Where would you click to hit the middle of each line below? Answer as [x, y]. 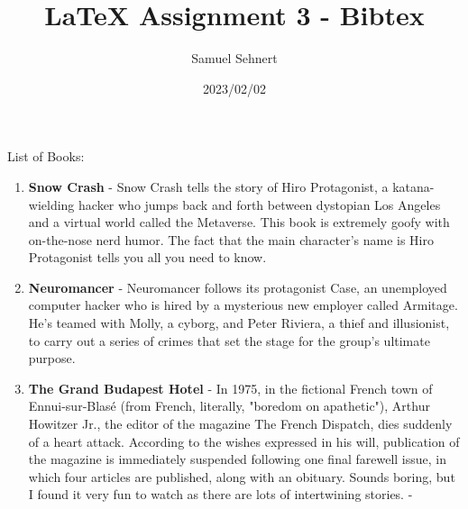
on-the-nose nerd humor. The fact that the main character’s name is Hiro [231, 239]
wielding [51, 204]
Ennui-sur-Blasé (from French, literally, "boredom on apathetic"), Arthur [229, 406]
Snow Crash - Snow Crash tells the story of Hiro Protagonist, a [208, 186]
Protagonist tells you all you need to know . [147, 257]
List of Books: [46, 156]
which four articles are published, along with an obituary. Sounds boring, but [242, 476]
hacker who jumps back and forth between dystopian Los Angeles [260, 204]
